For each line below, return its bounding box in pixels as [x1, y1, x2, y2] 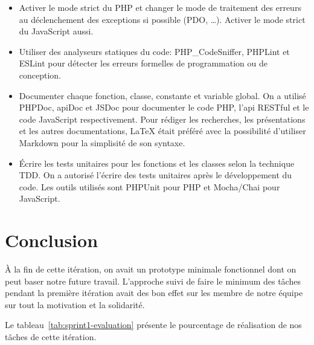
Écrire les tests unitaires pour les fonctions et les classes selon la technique [19, 156, 295, 169]
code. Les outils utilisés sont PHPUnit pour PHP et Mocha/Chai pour [19, 180, 280, 193]
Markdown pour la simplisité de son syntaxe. [19, 136, 185, 149]
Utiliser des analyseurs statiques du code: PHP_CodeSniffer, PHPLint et [19, 45, 290, 57]
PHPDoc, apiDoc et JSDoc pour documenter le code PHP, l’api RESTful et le [19, 101, 309, 114]
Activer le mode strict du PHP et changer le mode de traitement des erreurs [19, 1, 301, 13]
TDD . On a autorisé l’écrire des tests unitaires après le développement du [19, 169, 292, 181]
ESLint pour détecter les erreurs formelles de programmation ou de [19, 57, 268, 69]
